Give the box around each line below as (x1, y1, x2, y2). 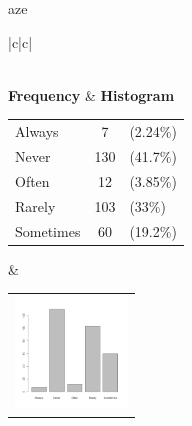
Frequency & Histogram (8, 84, 175, 105)
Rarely (15, 195, 56, 216)
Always (15, 121, 59, 142)
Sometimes (15, 220, 81, 241)
